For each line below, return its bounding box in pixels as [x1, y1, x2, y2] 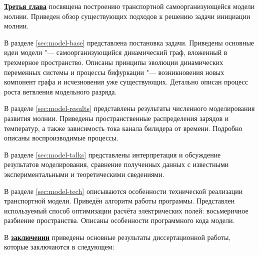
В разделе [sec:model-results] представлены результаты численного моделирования [4, 103, 255, 113]
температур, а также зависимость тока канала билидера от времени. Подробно [4, 122, 242, 133]
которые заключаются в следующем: [4, 241, 114, 252]
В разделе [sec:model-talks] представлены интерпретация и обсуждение [4, 149, 221, 159]
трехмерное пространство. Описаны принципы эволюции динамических [4, 56, 223, 67]
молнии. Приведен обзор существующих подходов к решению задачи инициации [4, 10, 250, 21]
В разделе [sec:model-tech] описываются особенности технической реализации [4, 185, 243, 196]
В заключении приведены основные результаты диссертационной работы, [4, 231, 231, 242]
